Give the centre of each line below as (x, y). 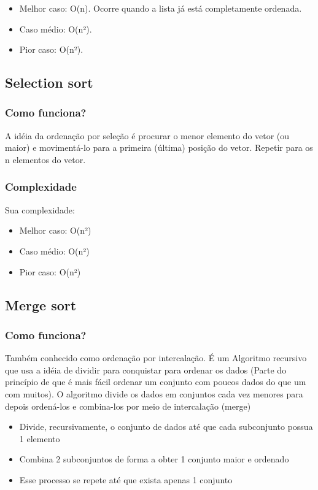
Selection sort (49, 82)
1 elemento (40, 438)
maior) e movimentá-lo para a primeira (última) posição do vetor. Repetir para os (159, 147)
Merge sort (41, 304)
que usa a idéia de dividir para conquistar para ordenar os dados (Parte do (146, 369)
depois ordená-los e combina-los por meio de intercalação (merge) (128, 406)
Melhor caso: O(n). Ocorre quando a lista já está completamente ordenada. (161, 8)
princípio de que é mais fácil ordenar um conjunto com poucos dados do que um (156, 382)
